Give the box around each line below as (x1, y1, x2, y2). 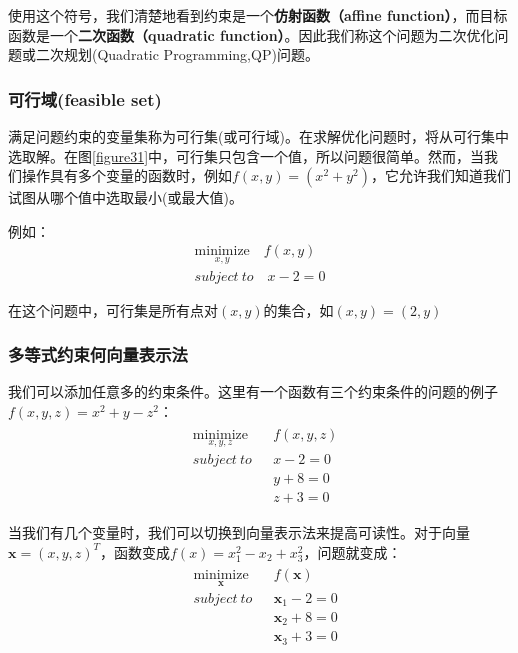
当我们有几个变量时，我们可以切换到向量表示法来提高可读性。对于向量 (8, 522, 470, 543)
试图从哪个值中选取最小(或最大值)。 (8, 187, 243, 208)
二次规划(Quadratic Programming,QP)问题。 (35, 44, 319, 65)
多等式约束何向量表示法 (8, 342, 188, 367)
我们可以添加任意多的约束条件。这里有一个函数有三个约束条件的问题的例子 (8, 381, 498, 402)
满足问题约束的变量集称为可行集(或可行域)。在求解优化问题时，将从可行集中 (8, 126, 509, 146)
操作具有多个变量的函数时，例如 (21, 165, 232, 186)
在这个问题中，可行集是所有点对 (8, 299, 218, 320)
